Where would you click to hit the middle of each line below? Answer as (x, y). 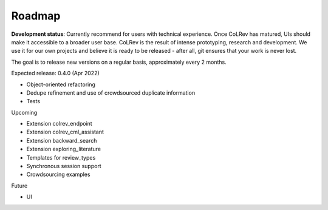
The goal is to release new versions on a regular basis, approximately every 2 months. (119, 62)
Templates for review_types (61, 157)
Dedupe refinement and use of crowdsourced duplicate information (111, 93)
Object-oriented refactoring (61, 84)
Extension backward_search (62, 140)
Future (19, 186)
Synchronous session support (64, 166)
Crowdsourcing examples (58, 174)
